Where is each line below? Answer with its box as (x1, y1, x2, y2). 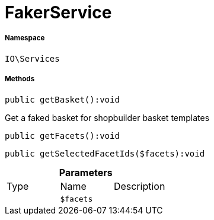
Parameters (59, 166, 113, 178)
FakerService (5, 2, 112, 23)
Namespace (5, 34, 45, 43)
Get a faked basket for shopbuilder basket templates (5, 112, 210, 123)
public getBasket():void (5, 94, 120, 104)
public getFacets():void (5, 130, 120, 141)
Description (113, 180, 165, 192)
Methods (5, 75, 35, 84)
